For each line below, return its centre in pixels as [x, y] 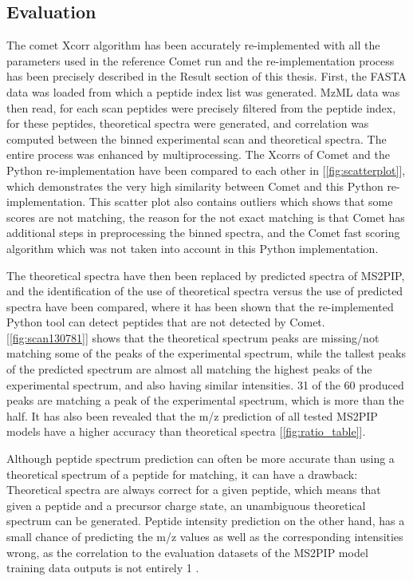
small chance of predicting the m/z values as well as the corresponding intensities [205, 537]
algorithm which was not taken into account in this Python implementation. [193, 248]
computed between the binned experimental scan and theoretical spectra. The [197, 138]
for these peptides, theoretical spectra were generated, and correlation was [188, 123]
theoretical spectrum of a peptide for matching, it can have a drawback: [182, 474]
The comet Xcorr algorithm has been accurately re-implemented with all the [193, 45]
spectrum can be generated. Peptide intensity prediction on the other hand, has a [206, 521]
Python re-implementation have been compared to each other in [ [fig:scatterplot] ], [206, 170]
